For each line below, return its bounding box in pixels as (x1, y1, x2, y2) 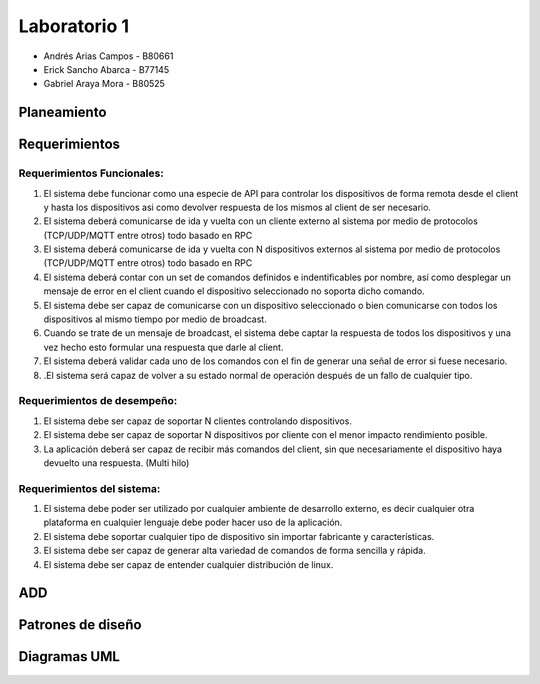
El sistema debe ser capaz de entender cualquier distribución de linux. (43, 558, 334, 570)
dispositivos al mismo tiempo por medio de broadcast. (43, 313, 267, 325)
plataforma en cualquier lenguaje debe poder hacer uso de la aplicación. (43, 516, 343, 529)
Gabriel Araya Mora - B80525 (43, 78, 165, 90)
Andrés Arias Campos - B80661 (43, 50, 174, 62)
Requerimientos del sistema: (18, 481, 161, 495)
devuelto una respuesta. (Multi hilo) (43, 456, 190, 469)
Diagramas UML (18, 648, 120, 665)
